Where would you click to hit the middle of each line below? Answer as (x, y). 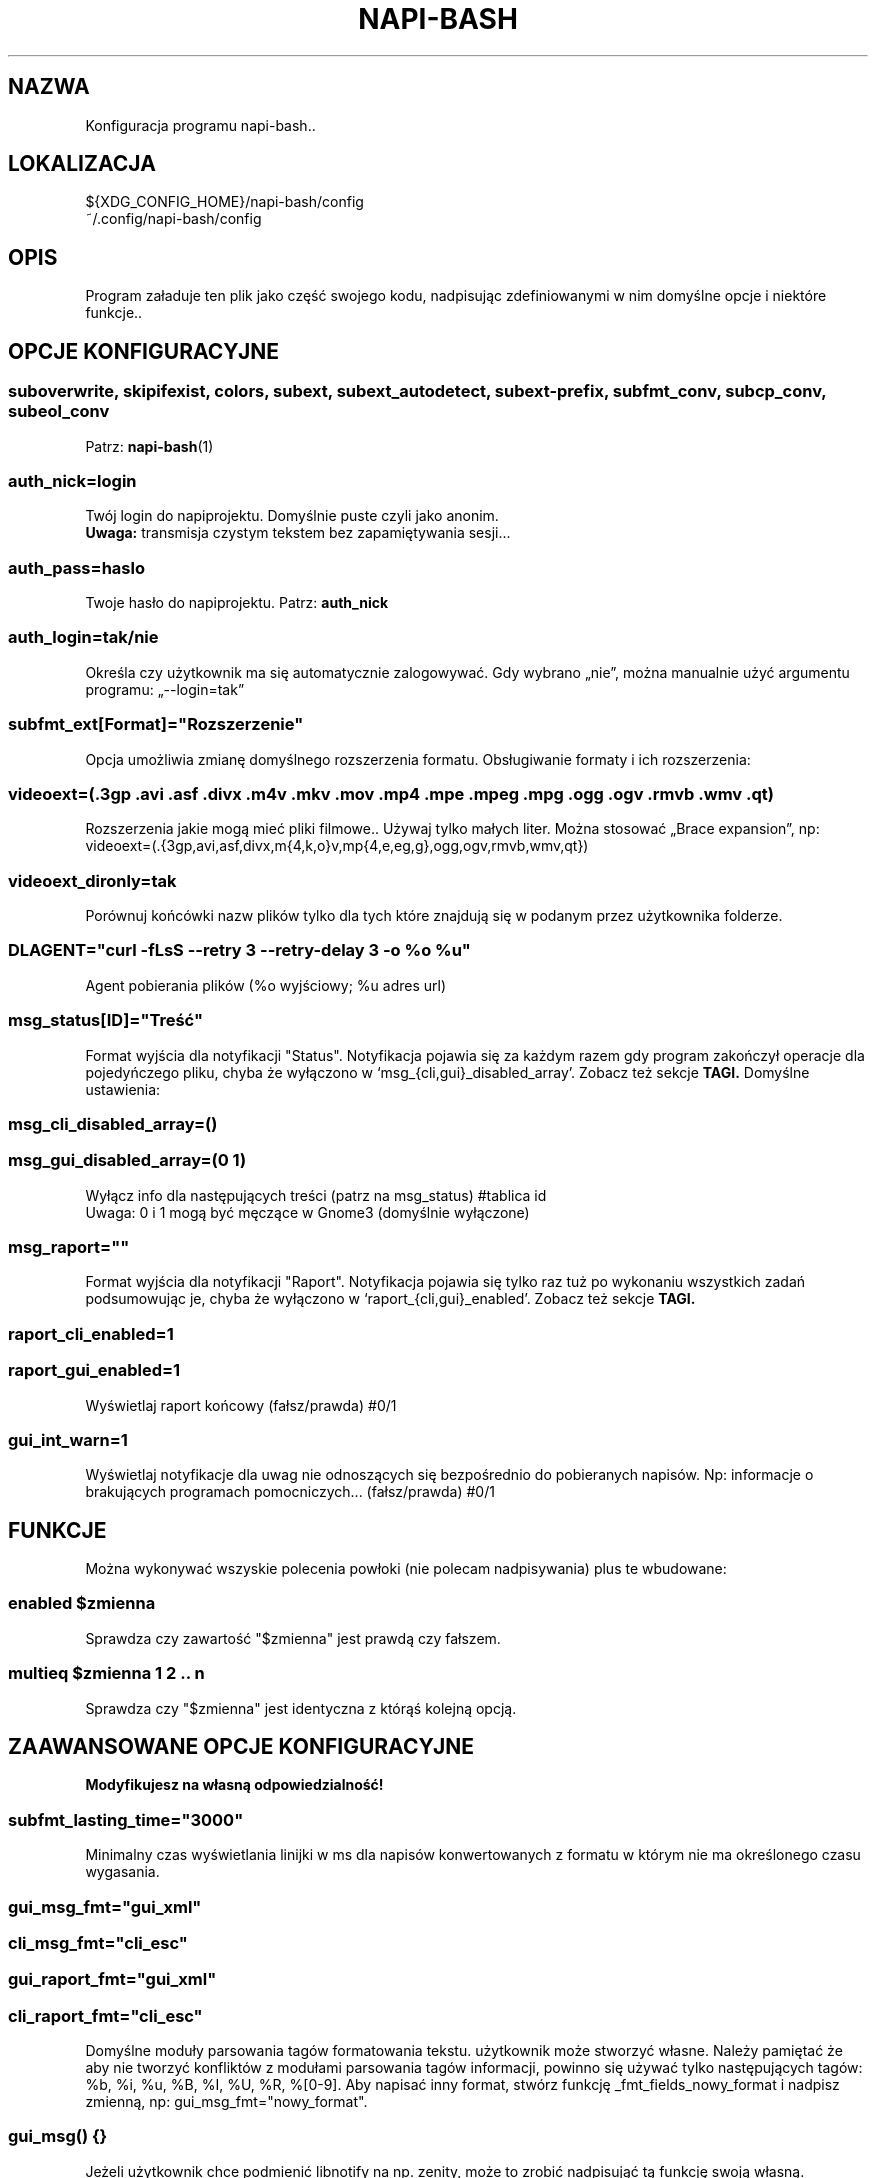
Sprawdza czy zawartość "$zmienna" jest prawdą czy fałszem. (293, 1638)
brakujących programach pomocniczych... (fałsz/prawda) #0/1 (290, 1492)
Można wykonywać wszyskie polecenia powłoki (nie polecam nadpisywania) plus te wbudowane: (406, 1569)
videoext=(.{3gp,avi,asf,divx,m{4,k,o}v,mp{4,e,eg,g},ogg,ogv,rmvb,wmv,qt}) (337, 846)
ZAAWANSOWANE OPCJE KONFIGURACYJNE (241, 1747)
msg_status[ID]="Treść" (105, 1020)
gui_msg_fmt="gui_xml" (105, 1906)
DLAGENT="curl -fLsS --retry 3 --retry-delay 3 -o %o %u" (239, 950)
